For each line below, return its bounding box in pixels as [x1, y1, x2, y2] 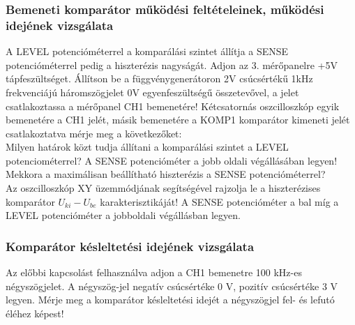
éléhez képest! [6, 305, 64, 320]
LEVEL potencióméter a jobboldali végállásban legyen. [6, 208, 241, 222]
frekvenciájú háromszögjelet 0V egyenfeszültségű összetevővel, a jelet [6, 84, 299, 99]
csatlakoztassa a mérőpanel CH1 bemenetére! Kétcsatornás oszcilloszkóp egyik [6, 98, 340, 113]
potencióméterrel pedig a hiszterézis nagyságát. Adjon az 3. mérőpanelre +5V [6, 57, 338, 72]
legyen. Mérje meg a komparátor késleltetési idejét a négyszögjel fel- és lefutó [6, 292, 335, 307]
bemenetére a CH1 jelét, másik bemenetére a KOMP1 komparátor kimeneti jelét [6, 112, 350, 127]
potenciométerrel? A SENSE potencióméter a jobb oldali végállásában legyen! [6, 153, 338, 167]
